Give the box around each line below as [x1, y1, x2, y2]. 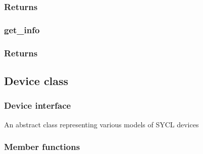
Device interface [4, 99, 71, 112]
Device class [4, 72, 69, 88]
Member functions [4, 140, 80, 153]
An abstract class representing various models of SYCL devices [4, 119, 199, 129]
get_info [4, 23, 40, 36]
